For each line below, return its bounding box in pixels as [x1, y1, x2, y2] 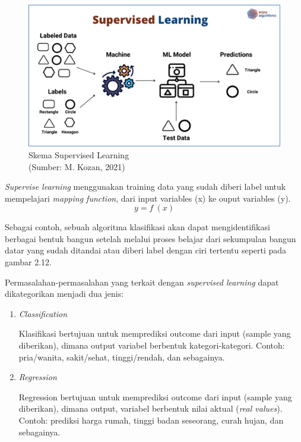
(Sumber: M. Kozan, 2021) [28, 160, 125, 173]
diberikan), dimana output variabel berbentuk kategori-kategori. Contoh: [18, 339, 285, 352]
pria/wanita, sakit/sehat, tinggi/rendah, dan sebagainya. [18, 350, 225, 363]
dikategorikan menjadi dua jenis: [5, 287, 124, 300]
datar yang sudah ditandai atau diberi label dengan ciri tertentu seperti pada [5, 244, 287, 256]
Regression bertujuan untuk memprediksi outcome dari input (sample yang [18, 390, 292, 403]
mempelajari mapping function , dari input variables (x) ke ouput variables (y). [5, 192, 291, 204]
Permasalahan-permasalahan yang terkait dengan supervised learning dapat [5, 275, 279, 288]
